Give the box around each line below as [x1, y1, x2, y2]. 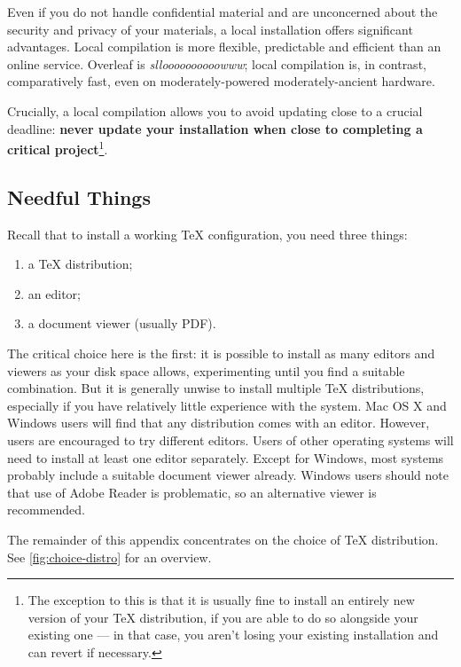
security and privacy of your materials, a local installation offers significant [7, 20, 413, 38]
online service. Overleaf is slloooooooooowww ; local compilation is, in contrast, [7, 54, 426, 73]
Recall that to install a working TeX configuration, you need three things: [7, 224, 408, 243]
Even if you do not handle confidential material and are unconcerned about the [7, 3, 438, 20]
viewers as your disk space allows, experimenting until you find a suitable [7, 361, 405, 380]
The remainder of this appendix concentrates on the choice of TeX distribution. [7, 530, 439, 548]
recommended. [7, 500, 85, 519]
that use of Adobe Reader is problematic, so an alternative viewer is [7, 483, 377, 501]
